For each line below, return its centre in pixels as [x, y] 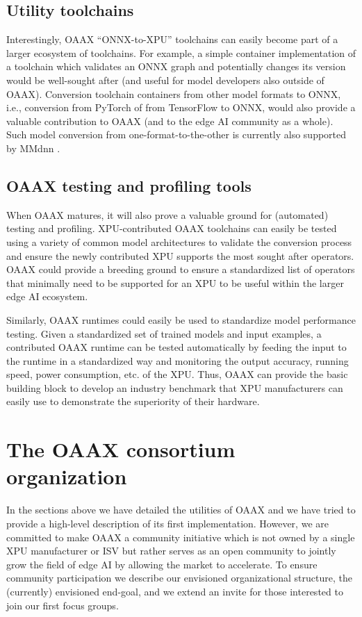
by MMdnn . [33, 148]
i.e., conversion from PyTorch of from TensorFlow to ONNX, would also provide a [181, 107]
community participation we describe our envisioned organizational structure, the [179, 578]
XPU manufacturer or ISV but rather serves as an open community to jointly [171, 551]
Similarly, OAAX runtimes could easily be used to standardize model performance [181, 319]
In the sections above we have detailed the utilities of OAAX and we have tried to [181, 510]
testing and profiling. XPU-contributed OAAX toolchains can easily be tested [172, 228]
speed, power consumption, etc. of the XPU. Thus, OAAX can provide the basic [177, 374]
